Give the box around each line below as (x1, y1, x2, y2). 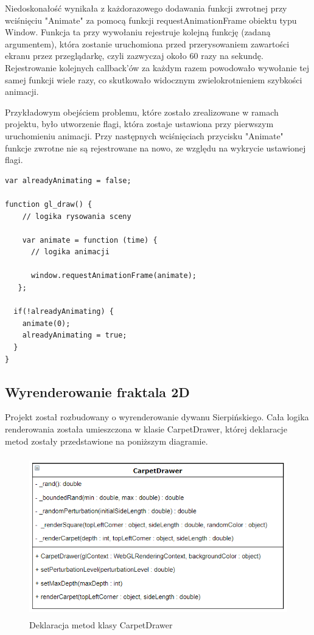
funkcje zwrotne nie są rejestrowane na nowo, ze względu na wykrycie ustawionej (5, 141, 306, 154)
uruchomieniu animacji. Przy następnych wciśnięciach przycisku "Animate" (5, 129, 284, 142)
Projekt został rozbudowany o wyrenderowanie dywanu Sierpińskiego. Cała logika (5, 411, 309, 423)
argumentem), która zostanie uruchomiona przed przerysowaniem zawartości (5, 37, 290, 50)
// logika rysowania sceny (22, 212, 131, 221)
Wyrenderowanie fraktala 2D (5, 382, 190, 401)
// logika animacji (30, 248, 110, 257)
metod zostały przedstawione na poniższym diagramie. (5, 434, 208, 447)
